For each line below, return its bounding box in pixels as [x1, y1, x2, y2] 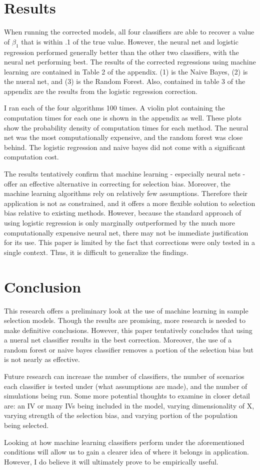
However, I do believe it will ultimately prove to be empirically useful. [4, 456, 218, 466]
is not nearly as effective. [4, 354, 80, 364]
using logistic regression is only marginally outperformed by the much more [4, 217, 235, 228]
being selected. [4, 420, 49, 430]
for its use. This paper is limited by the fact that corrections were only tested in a [4, 237, 255, 247]
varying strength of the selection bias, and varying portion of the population [4, 410, 238, 420]
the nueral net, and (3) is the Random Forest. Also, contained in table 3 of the [4, 76, 245, 86]
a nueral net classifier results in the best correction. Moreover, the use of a [4, 334, 232, 345]
